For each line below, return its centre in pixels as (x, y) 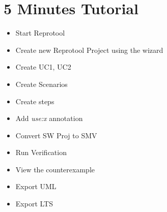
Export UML (36, 186)
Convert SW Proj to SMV (56, 135)
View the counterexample (55, 169)
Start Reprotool (40, 33)
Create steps (35, 101)
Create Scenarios (41, 84)
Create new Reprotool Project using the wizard (89, 50)
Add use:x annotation (49, 118)
